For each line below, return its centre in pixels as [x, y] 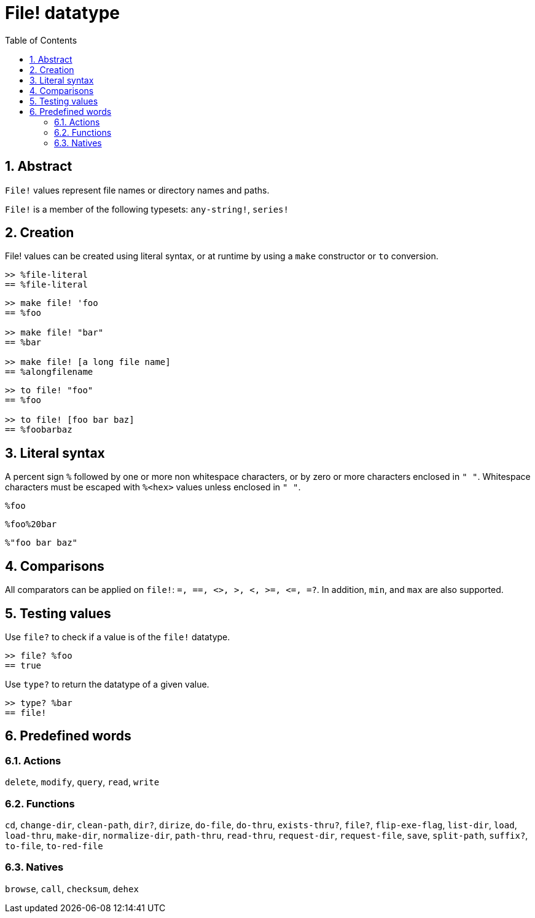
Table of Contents [41, 40]
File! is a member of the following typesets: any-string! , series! [147, 209]
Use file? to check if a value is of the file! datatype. [118, 637]
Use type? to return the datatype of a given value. [107, 684]
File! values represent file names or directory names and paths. [137, 190]
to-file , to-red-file [54, 845]
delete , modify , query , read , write [82, 782]
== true [23, 665]
